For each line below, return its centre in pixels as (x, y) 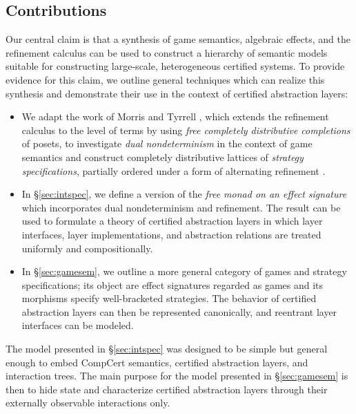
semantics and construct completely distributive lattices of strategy (162, 157)
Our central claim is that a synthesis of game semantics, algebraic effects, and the (178, 39)
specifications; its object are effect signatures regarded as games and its (172, 284)
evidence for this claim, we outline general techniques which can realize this (165, 79)
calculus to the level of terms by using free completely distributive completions (186, 130)
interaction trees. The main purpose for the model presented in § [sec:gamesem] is (177, 376)
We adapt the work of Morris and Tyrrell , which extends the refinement (175, 116)
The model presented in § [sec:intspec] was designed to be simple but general (167, 349)
